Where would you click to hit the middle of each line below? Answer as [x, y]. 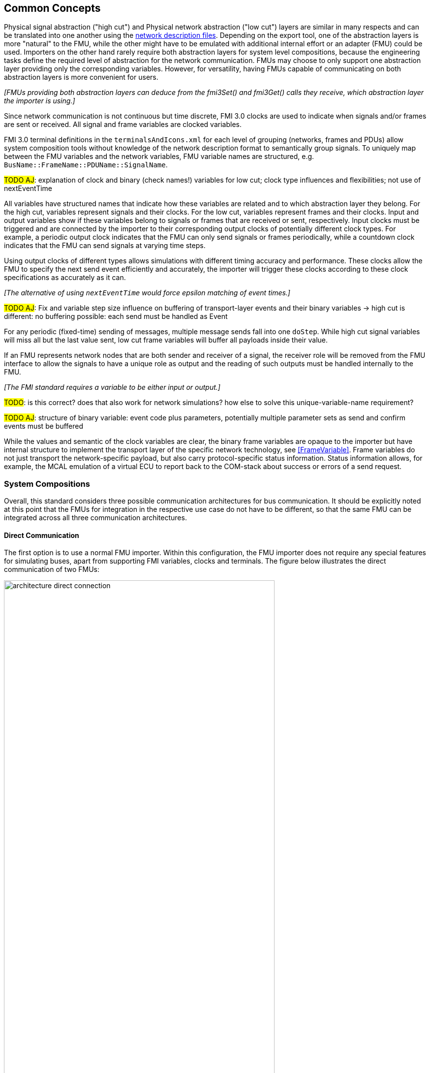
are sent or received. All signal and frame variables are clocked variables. [123, 125]
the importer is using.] [40, 101]
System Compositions [47, 484]
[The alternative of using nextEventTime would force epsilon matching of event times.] [147, 293]
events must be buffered [44, 426]
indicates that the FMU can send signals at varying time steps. [105, 246]
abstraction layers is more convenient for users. [81, 77]
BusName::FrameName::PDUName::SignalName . [86, 165]
